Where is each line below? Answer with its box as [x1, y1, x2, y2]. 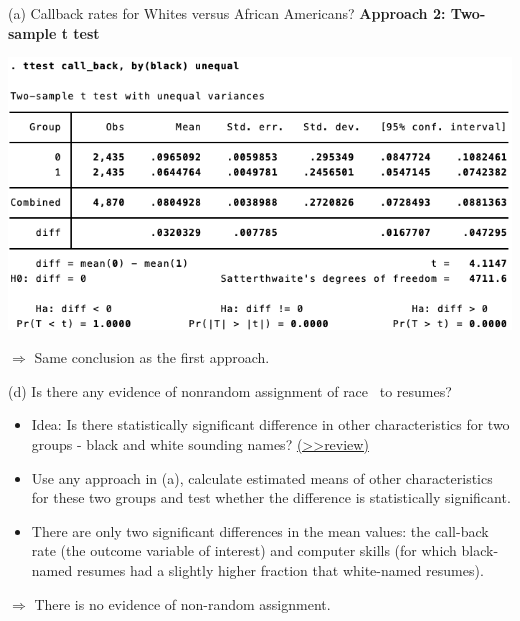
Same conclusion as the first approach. [34, 347, 270, 368]
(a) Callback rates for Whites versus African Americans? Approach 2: [8, 3, 446, 23]
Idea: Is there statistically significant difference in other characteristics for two [31, 414, 510, 435]
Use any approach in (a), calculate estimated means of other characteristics [31, 467, 493, 488]
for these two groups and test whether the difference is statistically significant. [31, 487, 511, 508]
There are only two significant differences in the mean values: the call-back [31, 520, 489, 541]
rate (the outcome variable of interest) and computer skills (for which [31, 540, 457, 561]
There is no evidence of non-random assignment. [34, 593, 331, 614]
